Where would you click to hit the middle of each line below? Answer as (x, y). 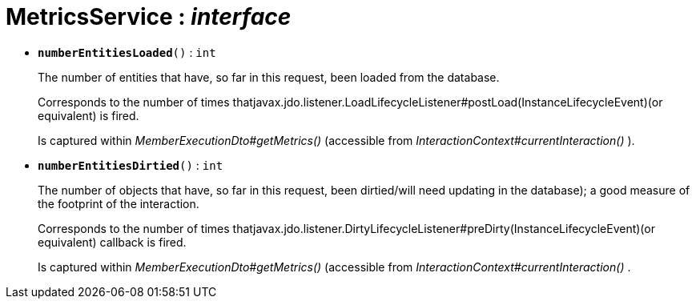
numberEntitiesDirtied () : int (131, 165)
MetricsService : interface (149, 17)
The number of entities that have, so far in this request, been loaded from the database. (269, 77)
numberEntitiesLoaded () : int (127, 52)
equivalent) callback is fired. (112, 242)
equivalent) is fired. (89, 115)
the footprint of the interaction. (119, 203)
